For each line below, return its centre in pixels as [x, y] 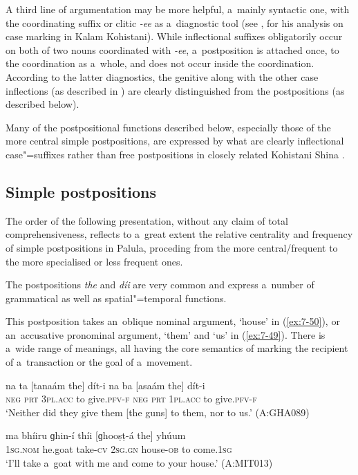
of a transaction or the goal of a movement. [99, 362]
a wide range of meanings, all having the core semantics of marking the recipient [177, 348]
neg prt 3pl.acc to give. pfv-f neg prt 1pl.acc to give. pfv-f [131, 399]
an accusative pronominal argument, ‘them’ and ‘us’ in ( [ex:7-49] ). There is [166, 334]
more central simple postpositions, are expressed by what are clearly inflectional [175, 141]
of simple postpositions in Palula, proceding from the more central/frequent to [172, 247]
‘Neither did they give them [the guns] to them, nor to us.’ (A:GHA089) [158, 412]
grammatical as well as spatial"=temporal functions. [116, 298]
